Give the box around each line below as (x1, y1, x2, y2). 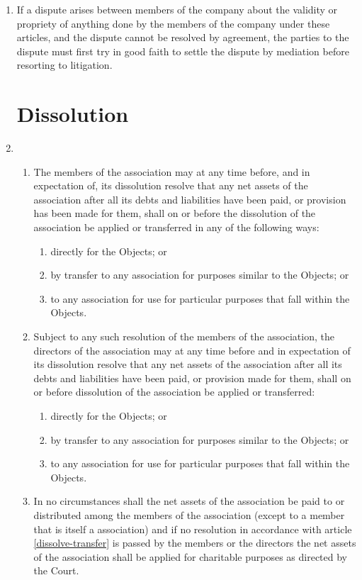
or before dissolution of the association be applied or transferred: (33, 384, 315, 399)
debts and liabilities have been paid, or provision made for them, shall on (33, 370, 351, 385)
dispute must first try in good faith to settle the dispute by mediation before (16, 43, 349, 58)
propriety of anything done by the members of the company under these (16, 16, 330, 30)
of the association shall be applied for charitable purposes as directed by (33, 549, 348, 564)
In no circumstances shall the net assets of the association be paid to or (33, 493, 345, 508)
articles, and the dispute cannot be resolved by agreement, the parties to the (16, 30, 349, 45)
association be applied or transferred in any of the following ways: (33, 220, 319, 235)
